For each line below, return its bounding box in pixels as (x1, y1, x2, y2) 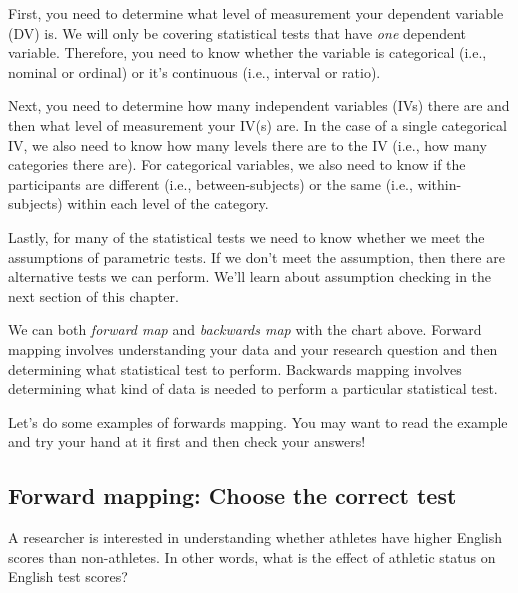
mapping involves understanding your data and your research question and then (8, 338, 498, 359)
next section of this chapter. (8, 285, 179, 306)
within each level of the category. (67, 193, 269, 214)
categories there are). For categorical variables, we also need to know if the (8, 154, 466, 175)
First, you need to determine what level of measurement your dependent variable (8, 3, 504, 23)
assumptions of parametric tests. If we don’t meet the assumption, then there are (8, 246, 505, 267)
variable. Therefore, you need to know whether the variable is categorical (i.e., (8, 42, 487, 63)
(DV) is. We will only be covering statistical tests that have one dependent (8, 22, 467, 43)
